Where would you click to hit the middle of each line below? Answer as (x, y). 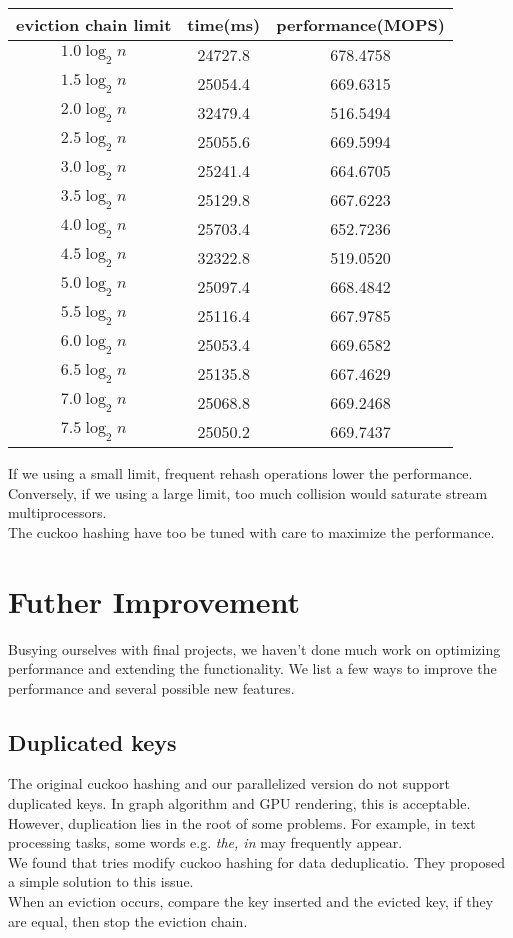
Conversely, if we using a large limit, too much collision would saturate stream (248, 492)
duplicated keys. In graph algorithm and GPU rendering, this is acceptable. (239, 803)
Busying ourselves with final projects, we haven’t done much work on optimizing (254, 648)
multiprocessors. (57, 512)
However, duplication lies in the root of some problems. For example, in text (242, 822)
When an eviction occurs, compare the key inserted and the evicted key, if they (251, 901)
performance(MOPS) (360, 24)
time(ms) (224, 24)
